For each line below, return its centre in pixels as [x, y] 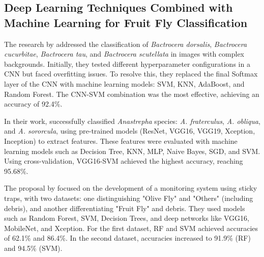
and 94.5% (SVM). [33, 248]
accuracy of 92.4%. [33, 104]
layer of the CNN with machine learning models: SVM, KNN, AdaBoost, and [124, 83]
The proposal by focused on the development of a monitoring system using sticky [131, 188]
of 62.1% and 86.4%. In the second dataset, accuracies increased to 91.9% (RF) [127, 238]
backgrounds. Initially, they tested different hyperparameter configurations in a [127, 63]
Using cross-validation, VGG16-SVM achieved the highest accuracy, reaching [124, 161]
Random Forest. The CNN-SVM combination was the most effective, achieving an [132, 94]
